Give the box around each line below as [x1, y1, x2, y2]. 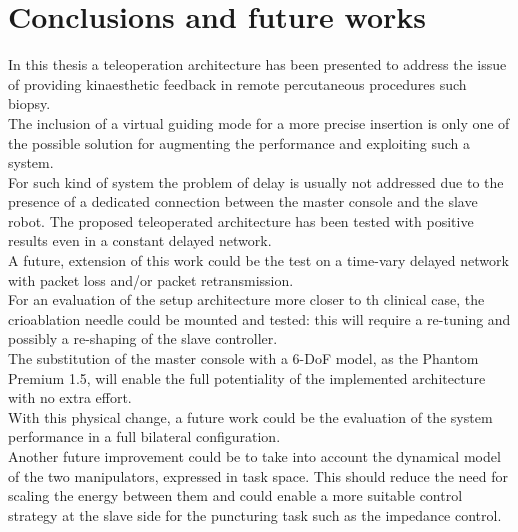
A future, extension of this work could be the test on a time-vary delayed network [8, 250, 509, 271]
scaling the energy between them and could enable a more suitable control [8, 485, 463, 506]
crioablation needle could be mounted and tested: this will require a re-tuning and [8, 308, 511, 329]
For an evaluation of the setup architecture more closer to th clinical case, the [8, 289, 485, 310]
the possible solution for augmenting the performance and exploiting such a [8, 132, 471, 153]
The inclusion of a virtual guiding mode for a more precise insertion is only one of [8, 112, 510, 133]
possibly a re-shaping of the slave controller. [8, 328, 278, 349]
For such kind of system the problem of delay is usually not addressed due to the [8, 171, 504, 192]
